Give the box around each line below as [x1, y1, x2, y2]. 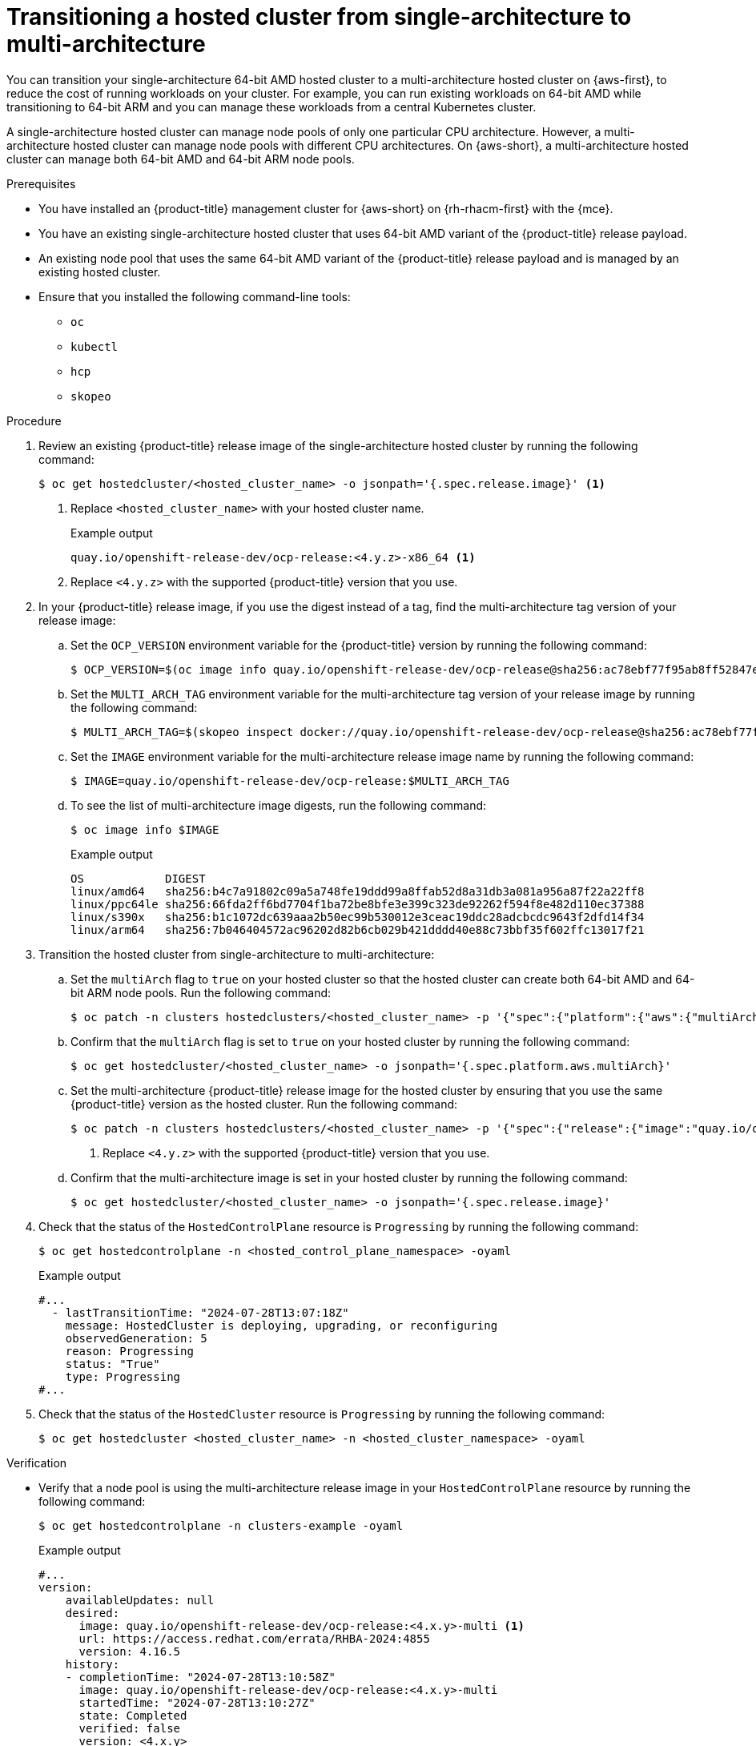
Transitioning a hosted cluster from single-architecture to [6, 3, 632, 30]
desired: [65, 1606, 120, 1619]
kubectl [70, 340, 119, 353]
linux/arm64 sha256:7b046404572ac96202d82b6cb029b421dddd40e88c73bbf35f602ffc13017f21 [70, 923, 645, 936]
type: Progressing [65, 1370, 181, 1383]
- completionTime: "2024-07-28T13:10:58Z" [65, 1670, 336, 1684]
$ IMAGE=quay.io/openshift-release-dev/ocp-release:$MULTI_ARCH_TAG [70, 774, 509, 787]
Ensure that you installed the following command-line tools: [38, 289, 351, 304]
